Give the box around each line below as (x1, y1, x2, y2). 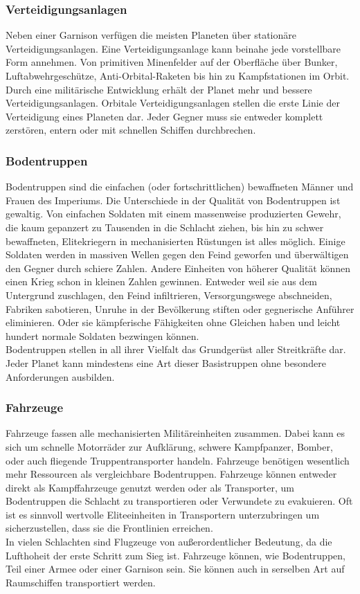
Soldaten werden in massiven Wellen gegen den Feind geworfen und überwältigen (6, 247, 349, 262)
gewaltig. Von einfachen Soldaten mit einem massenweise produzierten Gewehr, (6, 206, 341, 221)
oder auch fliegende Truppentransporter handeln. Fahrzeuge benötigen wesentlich (6, 453, 350, 467)
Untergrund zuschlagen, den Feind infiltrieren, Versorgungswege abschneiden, (6, 287, 332, 302)
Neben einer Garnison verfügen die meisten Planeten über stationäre (6, 28, 296, 42)
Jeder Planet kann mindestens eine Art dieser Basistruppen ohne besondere (6, 355, 326, 370)
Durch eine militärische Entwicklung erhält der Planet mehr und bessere (6, 82, 312, 96)
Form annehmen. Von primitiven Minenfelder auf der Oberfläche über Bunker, (6, 55, 338, 69)
